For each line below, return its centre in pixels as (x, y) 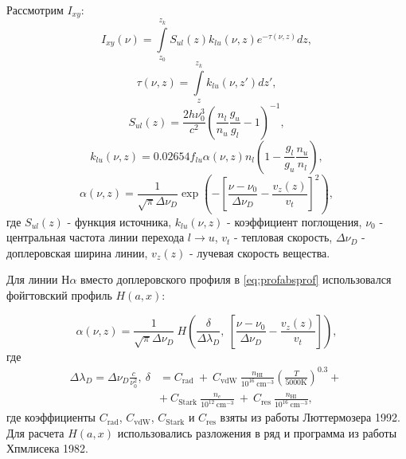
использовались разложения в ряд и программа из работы (257, 432)
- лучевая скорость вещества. (260, 252)
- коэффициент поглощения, (295, 221)
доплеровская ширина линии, (77, 252)
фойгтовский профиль (59, 294)
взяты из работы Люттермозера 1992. (310, 417)
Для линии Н (38, 279)
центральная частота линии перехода (96, 237)
